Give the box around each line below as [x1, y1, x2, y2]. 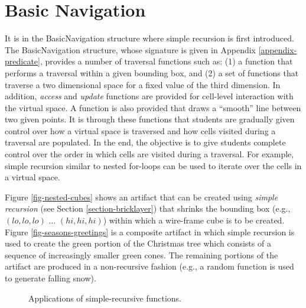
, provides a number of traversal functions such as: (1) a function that [40, 55, 293, 67]
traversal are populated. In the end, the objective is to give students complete [5, 136, 286, 148]
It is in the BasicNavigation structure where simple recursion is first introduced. [5, 32, 294, 44]
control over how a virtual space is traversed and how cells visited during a [5, 124, 276, 137]
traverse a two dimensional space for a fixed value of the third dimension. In [5, 78, 281, 90]
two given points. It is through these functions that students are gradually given [5, 113, 295, 125]
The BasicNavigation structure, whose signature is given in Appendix [5, 43, 256, 56]
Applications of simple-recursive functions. [28, 291, 182, 304]
